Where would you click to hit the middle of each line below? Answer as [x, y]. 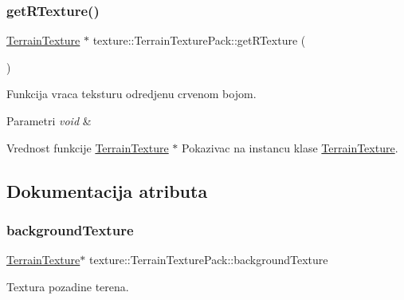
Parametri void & [49, 120]
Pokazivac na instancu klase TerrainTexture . [290, 147]
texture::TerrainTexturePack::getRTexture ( [199, 40]
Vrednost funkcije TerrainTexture [88, 147]
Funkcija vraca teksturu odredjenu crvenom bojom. [131, 94]
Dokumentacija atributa [107, 190]
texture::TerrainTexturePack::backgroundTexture [208, 260]
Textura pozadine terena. [68, 286]
